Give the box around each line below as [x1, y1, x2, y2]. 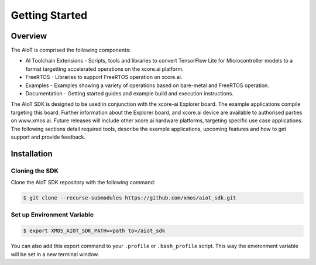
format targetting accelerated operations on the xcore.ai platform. [25, 65, 184, 73]
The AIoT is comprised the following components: [11, 47, 131, 54]
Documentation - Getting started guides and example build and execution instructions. [25, 90, 234, 97]
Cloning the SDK [11, 167, 59, 175]
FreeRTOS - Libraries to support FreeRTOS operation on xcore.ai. [25, 74, 183, 81]
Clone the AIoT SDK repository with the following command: [11, 179, 156, 186]
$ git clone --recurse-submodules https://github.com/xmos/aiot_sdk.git [23, 195, 236, 201]
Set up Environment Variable [11, 211, 94, 219]
